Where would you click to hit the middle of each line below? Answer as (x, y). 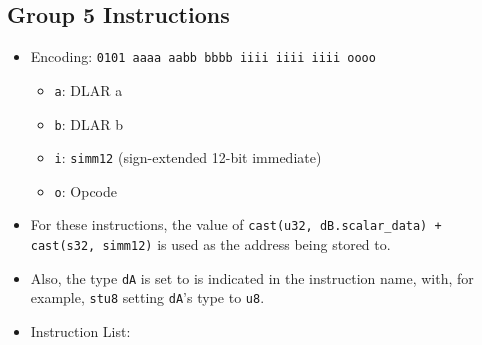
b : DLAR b (89, 123)
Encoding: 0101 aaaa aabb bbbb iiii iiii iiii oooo (203, 56)
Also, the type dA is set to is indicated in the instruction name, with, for (252, 277)
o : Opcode (85, 190)
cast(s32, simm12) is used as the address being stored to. (210, 244)
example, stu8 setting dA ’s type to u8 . (147, 297)
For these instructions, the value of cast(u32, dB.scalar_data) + (236, 224)
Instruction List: (80, 331)
